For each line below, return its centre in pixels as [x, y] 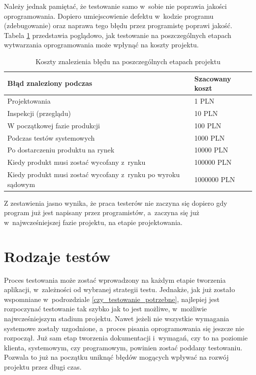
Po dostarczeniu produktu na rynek [61, 150]
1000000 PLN [215, 179]
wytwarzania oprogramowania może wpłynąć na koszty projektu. [101, 45]
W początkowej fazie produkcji [54, 125]
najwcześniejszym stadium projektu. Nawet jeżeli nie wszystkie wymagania [117, 319]
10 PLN [206, 113]
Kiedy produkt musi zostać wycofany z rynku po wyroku [94, 174]
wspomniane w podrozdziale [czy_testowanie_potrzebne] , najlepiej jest [112, 299]
